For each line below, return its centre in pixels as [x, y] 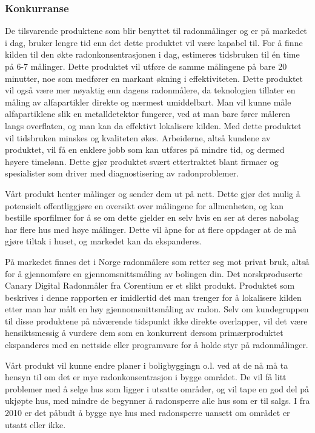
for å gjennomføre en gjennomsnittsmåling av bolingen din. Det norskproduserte [154, 273]
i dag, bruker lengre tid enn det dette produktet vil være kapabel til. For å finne [154, 42]
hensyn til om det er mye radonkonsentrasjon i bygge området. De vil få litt [146, 377]
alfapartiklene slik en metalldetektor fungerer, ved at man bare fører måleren [148, 114]
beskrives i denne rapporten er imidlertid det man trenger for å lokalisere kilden [153, 297]
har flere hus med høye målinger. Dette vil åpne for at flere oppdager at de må [151, 229]
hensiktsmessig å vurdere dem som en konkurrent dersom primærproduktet [144, 333]
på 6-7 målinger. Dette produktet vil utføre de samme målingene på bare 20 [146, 66]
